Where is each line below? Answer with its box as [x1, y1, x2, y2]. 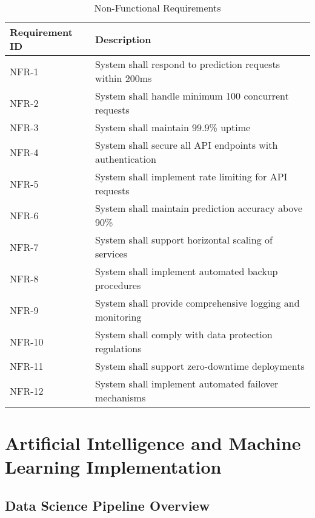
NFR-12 [10, 383, 44, 398]
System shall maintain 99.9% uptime [94, 120, 251, 134]
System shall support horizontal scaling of [94, 233, 273, 247]
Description [94, 32, 151, 46]
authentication [94, 152, 156, 166]
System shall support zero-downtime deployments [94, 359, 305, 373]
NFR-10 [10, 334, 44, 349]
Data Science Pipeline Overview [5, 496, 210, 514]
